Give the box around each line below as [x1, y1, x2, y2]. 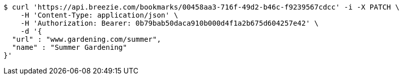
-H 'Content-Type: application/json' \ [20, 11, 178, 19]
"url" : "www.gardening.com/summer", [12, 35, 161, 43]
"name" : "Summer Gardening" [12, 43, 127, 51]
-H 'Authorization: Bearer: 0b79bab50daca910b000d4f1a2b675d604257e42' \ [20, 19, 319, 27]
